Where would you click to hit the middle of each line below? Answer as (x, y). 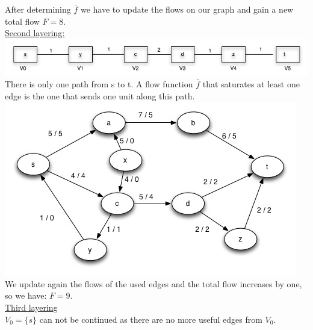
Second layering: (35, 33)
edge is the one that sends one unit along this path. (100, 95)
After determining (38, 9)
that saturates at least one (251, 84)
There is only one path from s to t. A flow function (99, 84)
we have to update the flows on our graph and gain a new (187, 9)
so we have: (26, 295)
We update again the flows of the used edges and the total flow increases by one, (153, 283)
